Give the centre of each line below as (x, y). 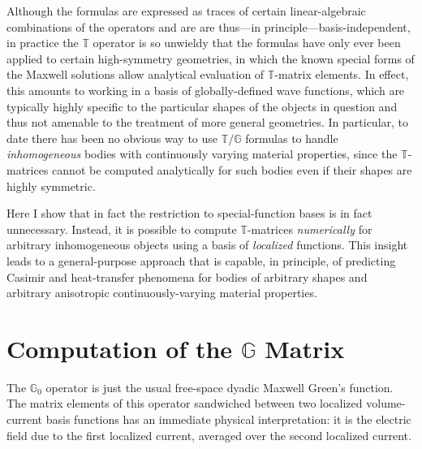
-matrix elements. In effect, (342, 74)
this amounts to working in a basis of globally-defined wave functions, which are (206, 90)
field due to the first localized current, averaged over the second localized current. (209, 435)
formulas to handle (292, 138)
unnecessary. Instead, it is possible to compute (122, 229)
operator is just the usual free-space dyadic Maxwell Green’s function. (220, 387)
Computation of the (120, 348)
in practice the (43, 43)
